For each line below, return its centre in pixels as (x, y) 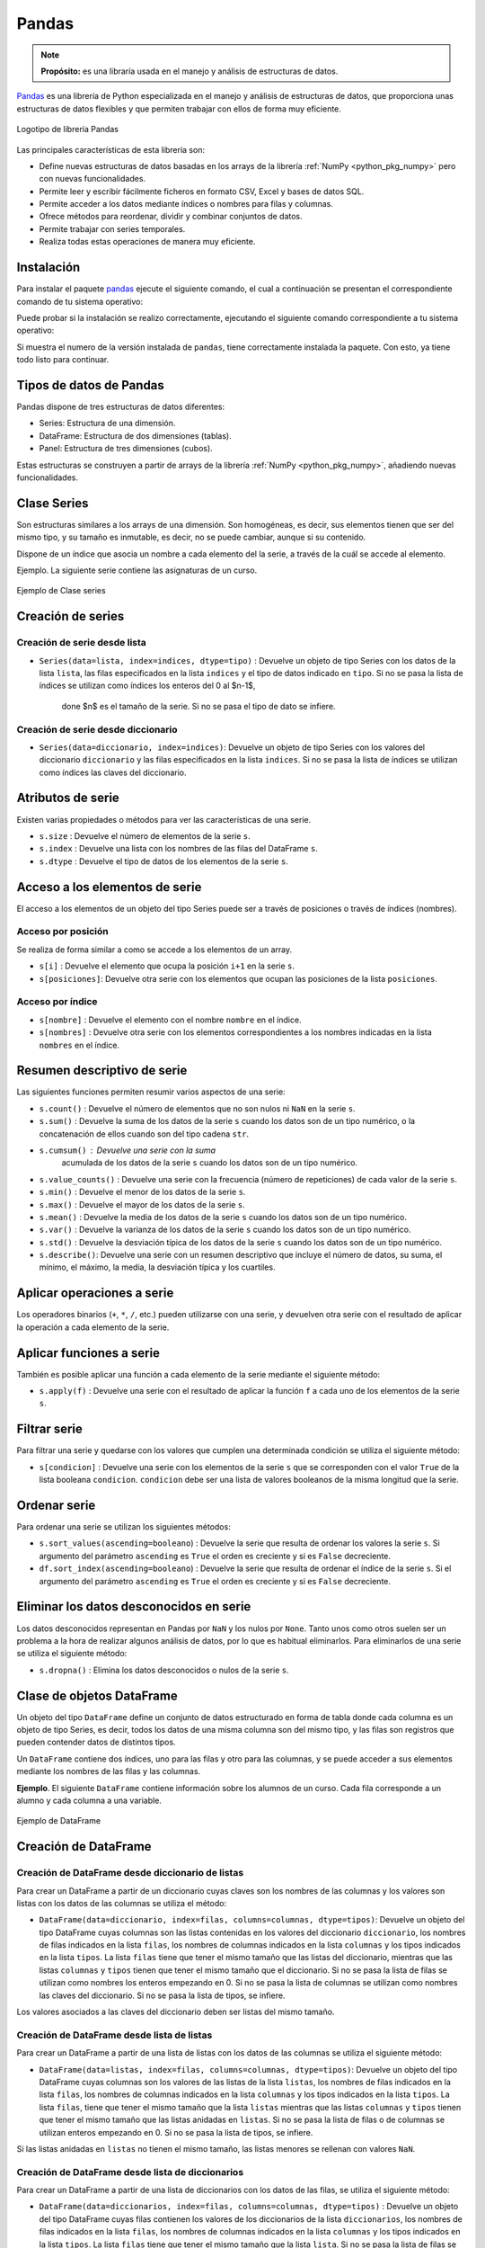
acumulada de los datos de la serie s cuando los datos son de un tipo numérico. (210, 1163)
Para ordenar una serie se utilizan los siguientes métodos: (123, 1527)
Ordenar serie (56, 1505)
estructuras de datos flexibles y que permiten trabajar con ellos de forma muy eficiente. (179, 109)
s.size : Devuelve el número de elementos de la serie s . (145, 835)
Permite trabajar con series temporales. (112, 228)
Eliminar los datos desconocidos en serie (134, 1606)
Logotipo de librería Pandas (67, 129)
